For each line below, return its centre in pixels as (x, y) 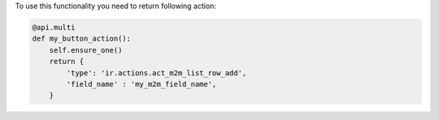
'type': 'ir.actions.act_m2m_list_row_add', (156, 73)
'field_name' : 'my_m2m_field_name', (141, 84)
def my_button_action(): (82, 39)
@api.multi (54, 27)
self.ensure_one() (86, 50)
